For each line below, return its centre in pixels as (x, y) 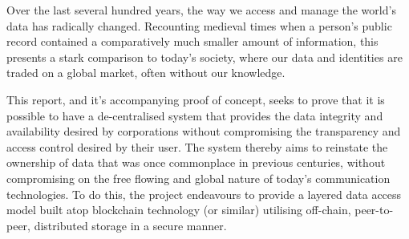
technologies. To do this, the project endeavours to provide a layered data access (204, 194)
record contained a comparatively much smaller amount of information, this (192, 41)
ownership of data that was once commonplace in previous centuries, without (196, 162)
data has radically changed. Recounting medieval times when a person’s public (199, 25)
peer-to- (374, 210)
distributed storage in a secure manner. (130, 225)
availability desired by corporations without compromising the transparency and (204, 131)
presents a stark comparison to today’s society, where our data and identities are (204, 57)
